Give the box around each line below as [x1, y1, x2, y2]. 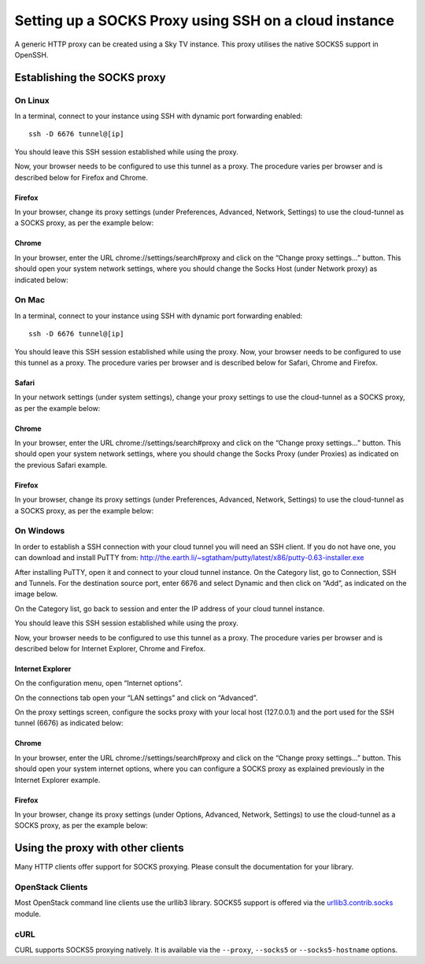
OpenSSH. [14, 50, 49, 59]
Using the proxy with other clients [14, 841, 184, 855]
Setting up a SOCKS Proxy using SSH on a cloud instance [14, 12, 395, 29]
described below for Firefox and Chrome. [14, 172, 149, 182]
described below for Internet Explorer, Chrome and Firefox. [14, 643, 206, 653]
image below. [14, 589, 58, 599]
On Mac [14, 295, 46, 306]
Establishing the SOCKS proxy [14, 71, 166, 84]
